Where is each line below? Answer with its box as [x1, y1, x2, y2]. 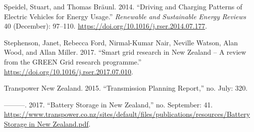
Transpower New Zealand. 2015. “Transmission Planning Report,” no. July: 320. [4, 83, 248, 93]
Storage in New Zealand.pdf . [4, 118, 91, 129]
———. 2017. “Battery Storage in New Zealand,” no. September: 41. [4, 99, 213, 109]
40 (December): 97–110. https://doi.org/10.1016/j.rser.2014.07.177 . [4, 21, 207, 31]
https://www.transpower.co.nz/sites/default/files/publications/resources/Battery [4, 109, 250, 119]
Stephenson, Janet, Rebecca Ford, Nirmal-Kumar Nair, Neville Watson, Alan [4, 37, 238, 47]
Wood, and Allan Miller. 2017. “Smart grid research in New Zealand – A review [4, 47, 247, 57]
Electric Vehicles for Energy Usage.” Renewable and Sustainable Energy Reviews [4, 11, 246, 21]
